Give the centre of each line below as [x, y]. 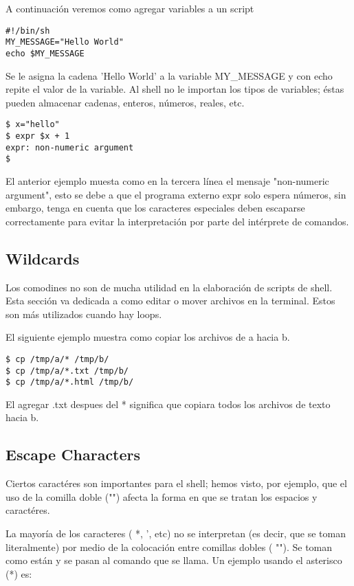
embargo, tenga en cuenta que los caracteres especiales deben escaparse [155, 208]
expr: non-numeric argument [70, 147]
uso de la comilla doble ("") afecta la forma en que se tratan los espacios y [162, 496]
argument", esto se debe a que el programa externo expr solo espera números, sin [176, 194]
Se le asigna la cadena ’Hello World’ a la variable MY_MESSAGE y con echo [169, 75]
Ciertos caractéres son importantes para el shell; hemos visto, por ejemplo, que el [176, 483]
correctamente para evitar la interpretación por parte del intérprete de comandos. [177, 221]
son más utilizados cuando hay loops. [84, 314]
